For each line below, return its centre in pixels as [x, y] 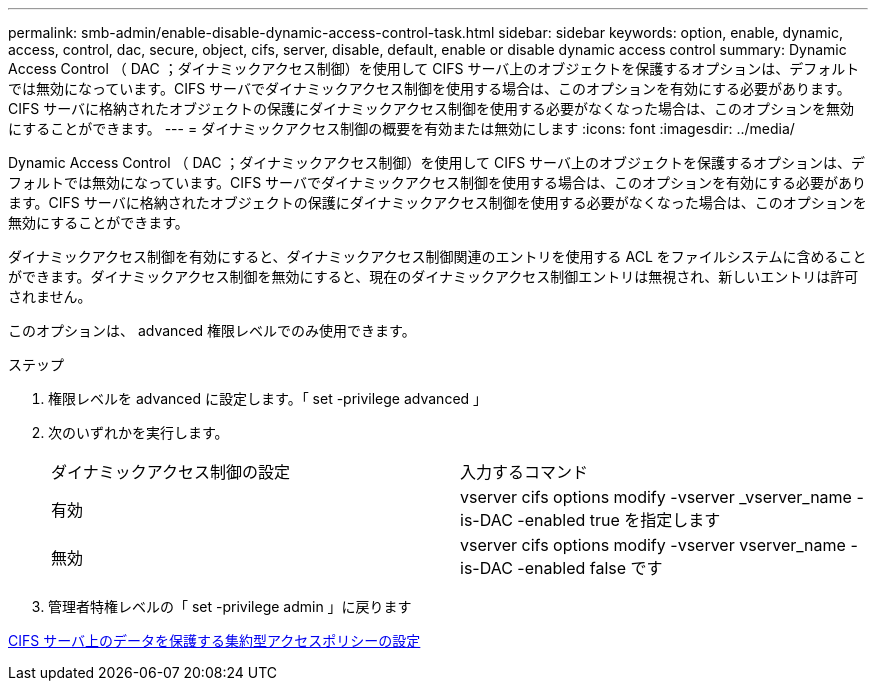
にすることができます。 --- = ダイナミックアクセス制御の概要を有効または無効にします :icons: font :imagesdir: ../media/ [401, 128]
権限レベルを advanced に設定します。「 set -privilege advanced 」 [268, 398]
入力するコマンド [524, 472]
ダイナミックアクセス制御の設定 [170, 472]
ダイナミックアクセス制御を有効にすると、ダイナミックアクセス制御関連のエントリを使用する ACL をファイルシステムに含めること [437, 256]
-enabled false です [590, 568]
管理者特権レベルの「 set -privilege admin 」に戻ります [230, 606]
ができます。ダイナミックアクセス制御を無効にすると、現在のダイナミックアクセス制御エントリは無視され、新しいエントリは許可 [433, 276]
